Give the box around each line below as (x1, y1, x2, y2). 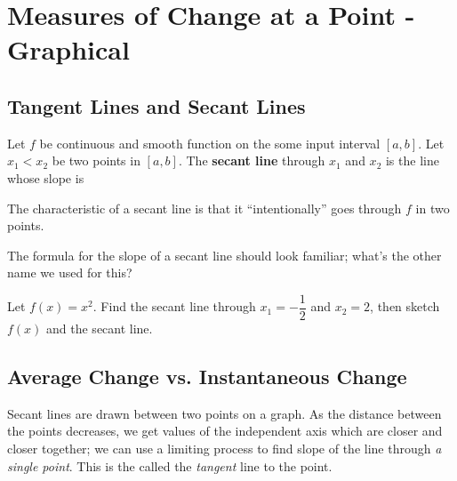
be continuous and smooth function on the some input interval (39, 133, 381, 152)
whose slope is (7, 168, 84, 187)
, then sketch (370, 297, 440, 316)
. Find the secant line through (92, 297, 256, 316)
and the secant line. (46, 318, 153, 337)
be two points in (52, 151, 140, 170)
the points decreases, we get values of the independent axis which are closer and (7, 421, 443, 440)
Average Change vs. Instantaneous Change (7, 362, 407, 389)
